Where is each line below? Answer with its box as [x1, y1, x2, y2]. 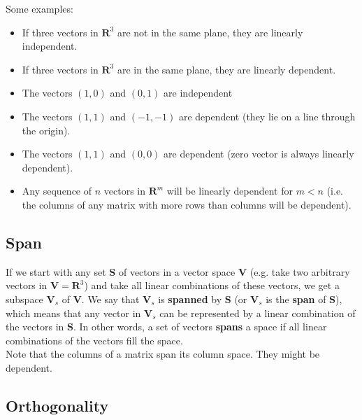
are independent [164, 85, 233, 100]
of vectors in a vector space [118, 264, 236, 279]
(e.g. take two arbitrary [249, 264, 350, 279]
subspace [6, 291, 43, 306]
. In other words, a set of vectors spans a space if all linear [73, 319, 327, 334]
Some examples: [6, 1, 73, 15]
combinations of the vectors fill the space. [6, 332, 183, 347]
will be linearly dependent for [166, 183, 293, 198]
